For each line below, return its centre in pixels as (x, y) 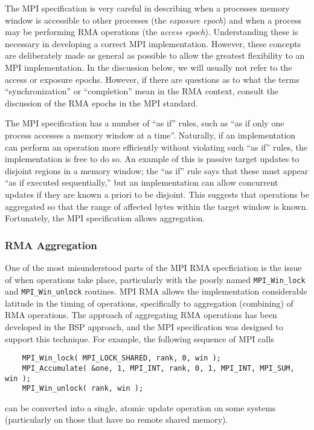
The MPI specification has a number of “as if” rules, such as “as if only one (145, 123)
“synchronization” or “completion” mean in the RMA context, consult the (142, 91)
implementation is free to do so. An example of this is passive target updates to (152, 159)
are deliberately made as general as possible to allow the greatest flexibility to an (155, 55)
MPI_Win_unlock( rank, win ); (83, 389)
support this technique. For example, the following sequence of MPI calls (139, 338)
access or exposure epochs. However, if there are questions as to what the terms (152, 79)
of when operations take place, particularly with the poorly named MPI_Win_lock (155, 279)
